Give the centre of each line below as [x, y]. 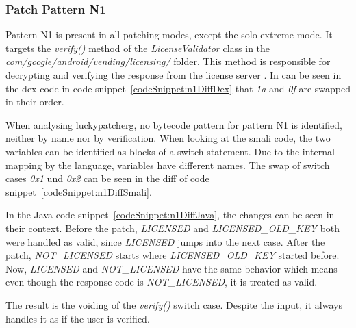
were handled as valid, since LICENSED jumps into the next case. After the [165, 241]
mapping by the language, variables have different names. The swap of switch [168, 165]
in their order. [35, 102]
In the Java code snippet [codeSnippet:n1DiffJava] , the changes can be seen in [170, 215]
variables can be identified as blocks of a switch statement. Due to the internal [170, 151]
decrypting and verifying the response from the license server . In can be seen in [174, 75]
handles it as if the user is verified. [78, 318]
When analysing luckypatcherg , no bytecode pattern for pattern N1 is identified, [174, 124]
